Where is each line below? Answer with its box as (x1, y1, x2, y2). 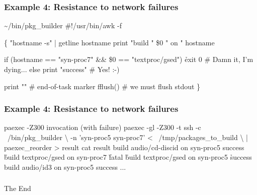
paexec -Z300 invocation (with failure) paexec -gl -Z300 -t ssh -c (4, 122, 201, 133)
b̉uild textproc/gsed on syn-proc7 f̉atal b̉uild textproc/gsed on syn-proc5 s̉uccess (4, 152, 252, 162)
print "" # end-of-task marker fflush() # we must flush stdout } (4, 81, 201, 91)
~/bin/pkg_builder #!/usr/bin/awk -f (4, 20, 122, 31)
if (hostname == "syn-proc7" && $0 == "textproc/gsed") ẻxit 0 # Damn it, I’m (4, 54, 253, 64)
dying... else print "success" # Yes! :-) (4, 64, 120, 74)
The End (4, 183, 31, 193)
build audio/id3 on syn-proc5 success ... (4, 161, 126, 172)
